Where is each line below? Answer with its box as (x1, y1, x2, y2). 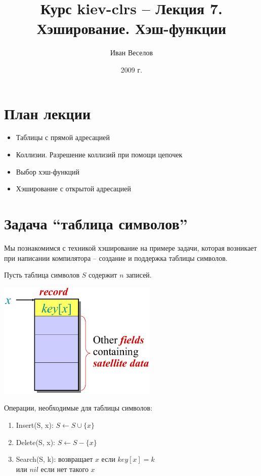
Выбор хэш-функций (16, 166, 80, 177)
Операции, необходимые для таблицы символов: (4, 402, 153, 413)
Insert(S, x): (16, 419, 54, 430)
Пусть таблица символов (4, 269, 80, 280)
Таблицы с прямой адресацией (16, 132, 110, 143)
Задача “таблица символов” (4, 213, 188, 233)
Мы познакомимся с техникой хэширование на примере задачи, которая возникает (4, 242, 257, 253)
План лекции (4, 103, 91, 123)
